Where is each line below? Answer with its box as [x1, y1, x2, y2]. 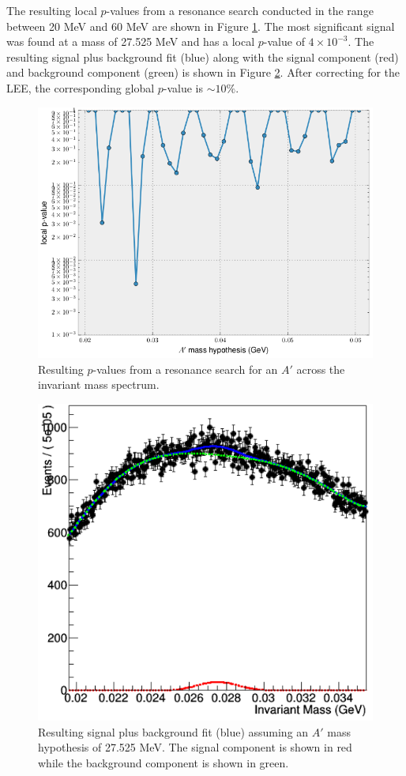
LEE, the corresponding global [6, 79, 155, 96]
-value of [263, 33, 305, 50]
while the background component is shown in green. [38, 755, 289, 771]
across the [296, 360, 345, 377]
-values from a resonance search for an [92, 360, 278, 377]
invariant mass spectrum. [38, 376, 160, 393]
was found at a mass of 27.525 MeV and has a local [6, 33, 255, 50]
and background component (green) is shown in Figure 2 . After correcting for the [6, 64, 400, 81]
